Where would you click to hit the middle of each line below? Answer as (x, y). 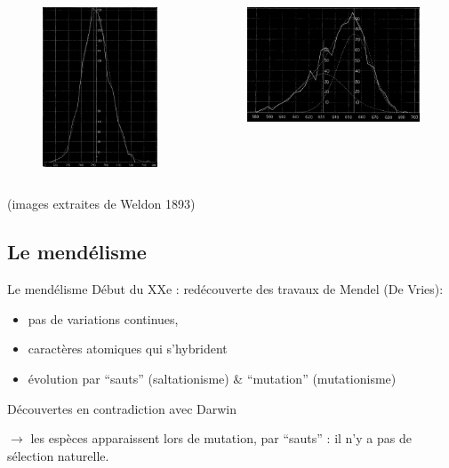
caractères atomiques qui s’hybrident (128, 349)
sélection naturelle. (58, 455)
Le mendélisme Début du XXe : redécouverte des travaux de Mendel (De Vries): (225, 289)
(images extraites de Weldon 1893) (101, 204)
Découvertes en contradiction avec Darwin (122, 408)
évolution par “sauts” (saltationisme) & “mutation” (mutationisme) (212, 378)
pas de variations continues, (103, 318)
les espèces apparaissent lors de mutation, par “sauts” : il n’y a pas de (221, 438)
